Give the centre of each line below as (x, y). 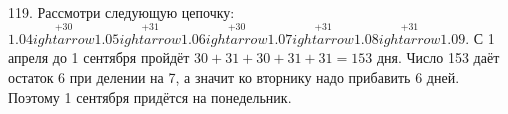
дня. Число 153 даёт (438, 57)
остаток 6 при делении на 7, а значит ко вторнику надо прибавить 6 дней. (234, 77)
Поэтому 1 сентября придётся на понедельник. (150, 96)
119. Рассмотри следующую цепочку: (121, 12)
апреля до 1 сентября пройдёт (99, 57)
